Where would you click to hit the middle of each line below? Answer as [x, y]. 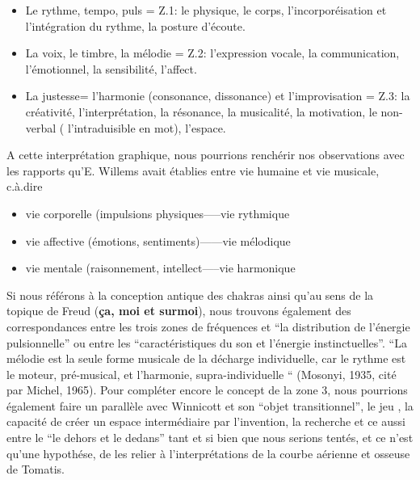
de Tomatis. [36, 469]
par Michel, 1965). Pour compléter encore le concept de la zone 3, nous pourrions [207, 390]
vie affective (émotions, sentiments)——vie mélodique [158, 240]
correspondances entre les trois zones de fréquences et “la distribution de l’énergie [208, 326]
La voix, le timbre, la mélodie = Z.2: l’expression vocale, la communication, [212, 53]
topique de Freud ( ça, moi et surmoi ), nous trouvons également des [179, 311]
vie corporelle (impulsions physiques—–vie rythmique [157, 213]
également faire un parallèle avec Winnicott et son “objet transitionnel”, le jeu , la [210, 405]
